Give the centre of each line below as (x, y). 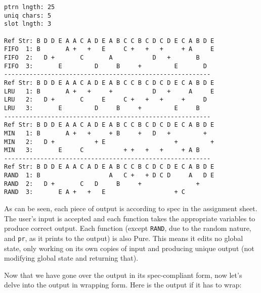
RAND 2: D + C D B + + (102, 184)
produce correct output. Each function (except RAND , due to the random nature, (128, 228)
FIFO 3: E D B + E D (105, 66)
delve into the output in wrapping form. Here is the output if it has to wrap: (123, 285)
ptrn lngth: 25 (30, 7)
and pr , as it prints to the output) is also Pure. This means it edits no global (124, 238)
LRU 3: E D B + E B (102, 108)
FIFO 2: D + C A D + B (102, 57)
